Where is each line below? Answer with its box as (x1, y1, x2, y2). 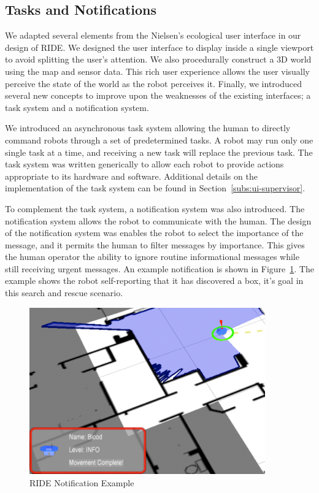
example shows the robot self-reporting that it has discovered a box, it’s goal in (5, 274, 304, 287)
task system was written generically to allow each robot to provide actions (5, 158, 284, 170)
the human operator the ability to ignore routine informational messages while (5, 250, 299, 263)
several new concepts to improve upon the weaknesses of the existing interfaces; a (5, 89, 311, 102)
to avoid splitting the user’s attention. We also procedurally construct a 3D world (5, 53, 312, 66)
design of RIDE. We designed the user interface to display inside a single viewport (5, 40, 314, 53)
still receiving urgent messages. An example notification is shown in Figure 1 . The (5, 262, 314, 275)
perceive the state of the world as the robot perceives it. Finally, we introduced (5, 77, 302, 90)
